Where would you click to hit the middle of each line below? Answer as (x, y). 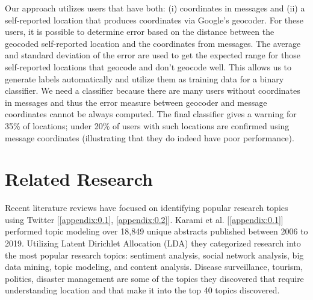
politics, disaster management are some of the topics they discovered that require (154, 278)
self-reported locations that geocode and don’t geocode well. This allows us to (148, 66)
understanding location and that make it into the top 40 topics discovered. (142, 290)
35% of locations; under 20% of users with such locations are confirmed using (147, 125)
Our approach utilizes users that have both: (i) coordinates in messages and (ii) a (155, 8)
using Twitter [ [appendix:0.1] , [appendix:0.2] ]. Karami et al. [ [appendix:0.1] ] (144, 219)
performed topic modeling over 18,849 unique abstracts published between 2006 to (156, 231)
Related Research (79, 179)
